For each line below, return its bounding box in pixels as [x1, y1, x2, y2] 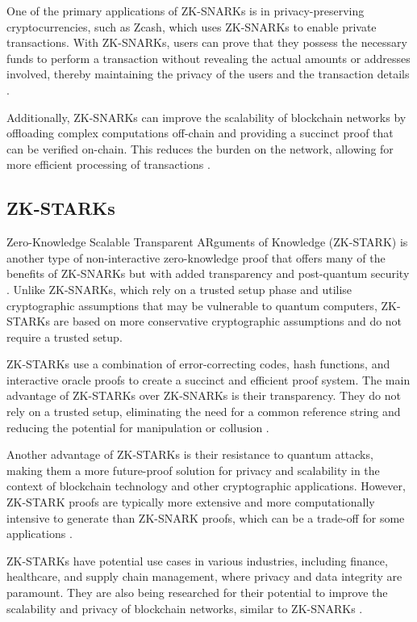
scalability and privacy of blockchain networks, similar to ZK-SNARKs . [6, 599, 363, 616]
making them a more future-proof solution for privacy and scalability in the [6, 461, 380, 478]
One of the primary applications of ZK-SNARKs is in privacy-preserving [6, 2, 365, 19]
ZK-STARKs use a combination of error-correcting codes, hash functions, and [6, 355, 390, 372]
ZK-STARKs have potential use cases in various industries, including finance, [6, 552, 388, 569]
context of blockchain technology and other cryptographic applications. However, [6, 477, 406, 494]
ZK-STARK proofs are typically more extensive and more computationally [6, 494, 375, 511]
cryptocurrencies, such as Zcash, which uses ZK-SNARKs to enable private [6, 18, 377, 35]
